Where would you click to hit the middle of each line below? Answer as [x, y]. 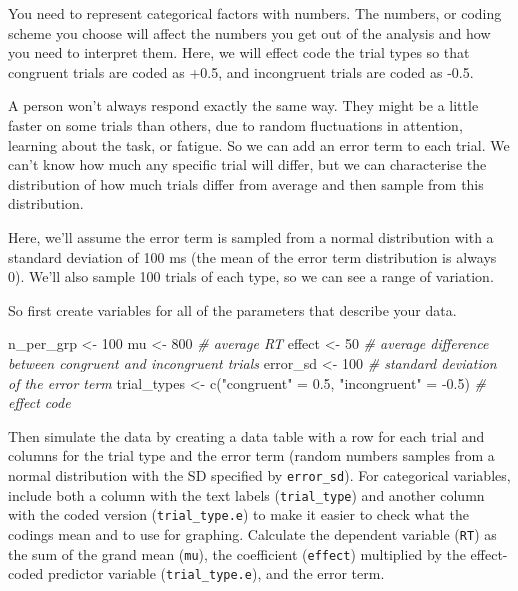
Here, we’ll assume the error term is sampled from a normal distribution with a [251, 236]
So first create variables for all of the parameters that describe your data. [232, 309]
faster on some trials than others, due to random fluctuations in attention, [235, 124]
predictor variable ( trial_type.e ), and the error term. [216, 573]
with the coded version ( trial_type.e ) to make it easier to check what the [238, 514]
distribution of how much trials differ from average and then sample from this [246, 183]
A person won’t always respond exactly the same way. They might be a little [243, 105]
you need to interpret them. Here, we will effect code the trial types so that [239, 52]
